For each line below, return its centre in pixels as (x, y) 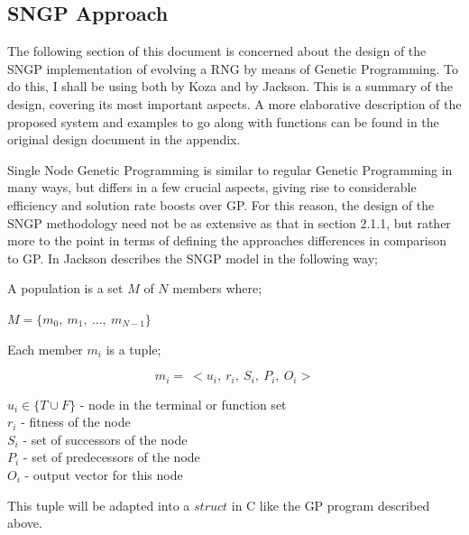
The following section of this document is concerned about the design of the (217, 51)
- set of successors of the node (105, 439)
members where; (217, 288)
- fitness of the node (76, 422)
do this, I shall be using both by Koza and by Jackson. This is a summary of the (230, 86)
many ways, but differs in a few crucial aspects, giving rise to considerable (212, 187)
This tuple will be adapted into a (99, 505)
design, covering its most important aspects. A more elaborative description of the (234, 103)
